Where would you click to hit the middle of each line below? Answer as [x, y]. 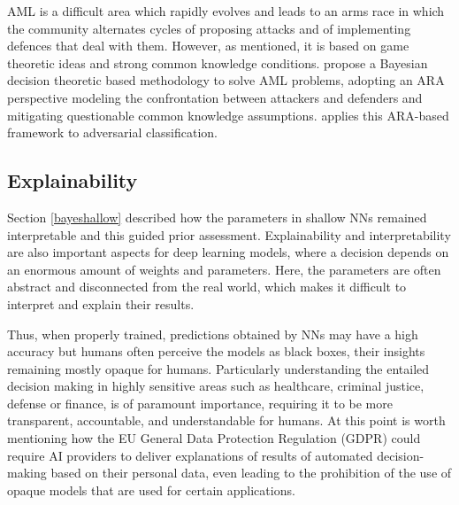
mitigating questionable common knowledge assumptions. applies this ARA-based [228, 115]
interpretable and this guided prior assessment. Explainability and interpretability [229, 234]
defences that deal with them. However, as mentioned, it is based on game [208, 46]
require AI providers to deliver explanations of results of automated [190, 455]
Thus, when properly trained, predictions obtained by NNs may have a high [213, 334]
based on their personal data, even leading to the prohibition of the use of [251, 473]
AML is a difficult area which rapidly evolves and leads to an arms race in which [226, 11]
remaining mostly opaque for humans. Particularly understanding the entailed [218, 368]
